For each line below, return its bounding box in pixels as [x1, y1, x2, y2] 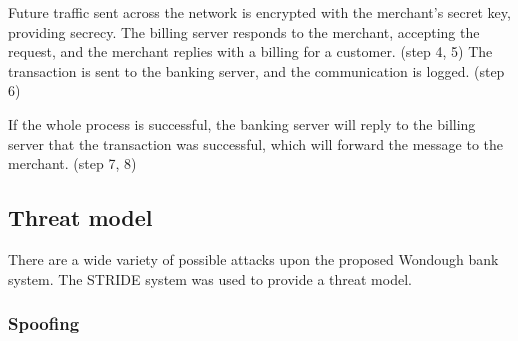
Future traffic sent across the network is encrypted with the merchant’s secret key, [8, 2, 511, 22]
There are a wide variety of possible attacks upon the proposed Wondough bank [8, 248, 499, 269]
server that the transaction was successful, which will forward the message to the [8, 133, 504, 154]
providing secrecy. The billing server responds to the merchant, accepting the [8, 21, 480, 42]
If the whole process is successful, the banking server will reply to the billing [8, 113, 476, 134]
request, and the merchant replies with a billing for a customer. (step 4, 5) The [8, 41, 493, 62]
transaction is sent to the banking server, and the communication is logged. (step [8, 60, 505, 81]
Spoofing [8, 311, 80, 336]
